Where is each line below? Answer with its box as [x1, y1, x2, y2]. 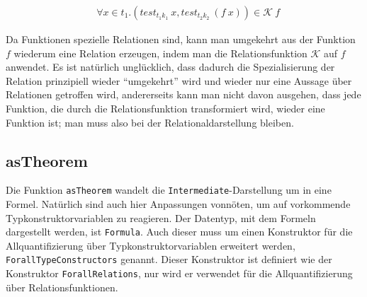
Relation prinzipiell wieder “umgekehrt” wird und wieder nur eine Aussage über [6, 73, 352, 88]
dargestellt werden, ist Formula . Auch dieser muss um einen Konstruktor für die [6, 224, 353, 239]
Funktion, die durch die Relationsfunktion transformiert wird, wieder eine [6, 101, 325, 115]
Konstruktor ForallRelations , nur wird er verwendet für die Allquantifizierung [6, 266, 353, 281]
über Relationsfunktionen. [6, 279, 118, 294]
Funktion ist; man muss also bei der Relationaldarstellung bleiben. [6, 115, 294, 129]
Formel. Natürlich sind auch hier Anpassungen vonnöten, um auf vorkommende [6, 197, 351, 211]
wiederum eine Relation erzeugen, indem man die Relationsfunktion [13, 45, 307, 60]
